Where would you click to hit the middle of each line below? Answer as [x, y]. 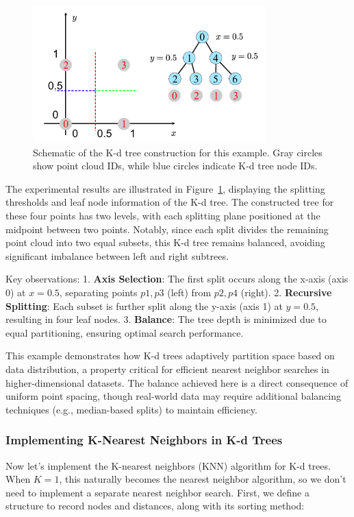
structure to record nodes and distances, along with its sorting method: [155, 506]
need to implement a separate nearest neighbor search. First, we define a [157, 492]
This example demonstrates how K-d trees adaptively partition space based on [170, 356]
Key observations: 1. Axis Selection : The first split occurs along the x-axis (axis [177, 279]
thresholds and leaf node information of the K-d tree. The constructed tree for [170, 202]
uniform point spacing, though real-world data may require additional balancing [173, 396]
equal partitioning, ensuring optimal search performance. [125, 332]
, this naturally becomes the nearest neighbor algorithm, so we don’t [203, 479]
